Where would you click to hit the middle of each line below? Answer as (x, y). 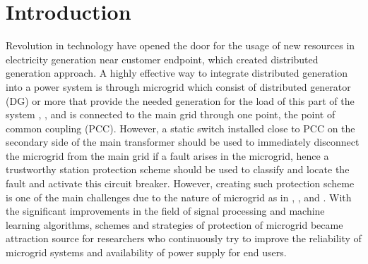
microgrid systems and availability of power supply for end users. (146, 252)
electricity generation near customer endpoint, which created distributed (162, 59)
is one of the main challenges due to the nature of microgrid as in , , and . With (179, 197)
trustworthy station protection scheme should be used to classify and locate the (178, 169)
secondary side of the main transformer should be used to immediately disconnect (183, 142)
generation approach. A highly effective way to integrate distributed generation (177, 73)
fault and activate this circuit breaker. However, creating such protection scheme (180, 183)
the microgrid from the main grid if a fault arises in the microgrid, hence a (167, 155)
